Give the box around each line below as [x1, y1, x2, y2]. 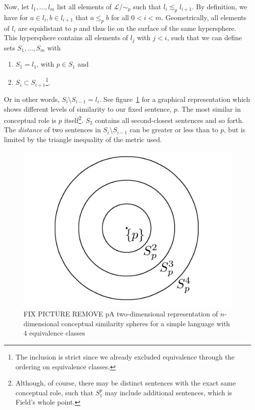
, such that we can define [167, 32, 242, 43]
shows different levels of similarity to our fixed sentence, [4, 103, 172, 114]
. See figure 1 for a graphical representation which [99, 94, 250, 104]
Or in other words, [4, 94, 60, 104]
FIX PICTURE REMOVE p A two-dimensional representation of [24, 309, 218, 319]
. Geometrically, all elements [161, 12, 247, 22]
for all [111, 12, 129, 22]
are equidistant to [18, 23, 72, 33]
